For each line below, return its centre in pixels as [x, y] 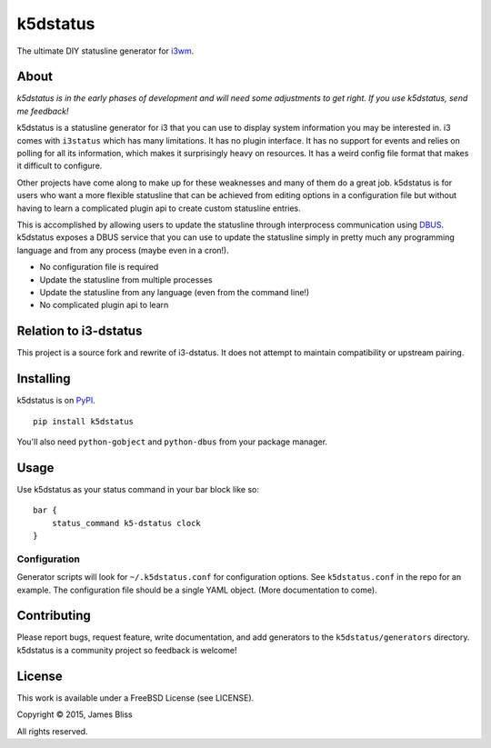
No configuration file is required [99, 267]
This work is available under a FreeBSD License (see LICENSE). [135, 698]
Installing [44, 379]
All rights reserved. [52, 731]
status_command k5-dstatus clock [126, 523]
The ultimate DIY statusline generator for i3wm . [105, 51]
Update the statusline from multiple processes [126, 279]
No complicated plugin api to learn [104, 305]
